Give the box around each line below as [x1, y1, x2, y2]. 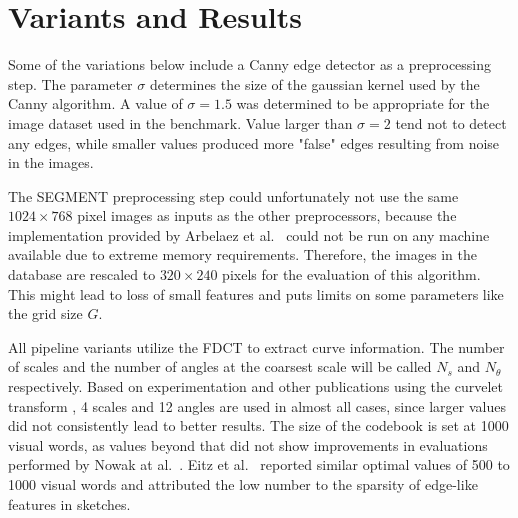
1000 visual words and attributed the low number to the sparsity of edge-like [8, 474, 478, 494]
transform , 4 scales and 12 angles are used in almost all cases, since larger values [8, 395, 506, 416]
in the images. [8, 152, 94, 173]
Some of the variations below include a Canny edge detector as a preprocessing [8, 54, 492, 75]
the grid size [8, 303, 83, 324]
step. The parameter [8, 73, 133, 94]
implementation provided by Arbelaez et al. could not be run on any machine [8, 224, 490, 245]
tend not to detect [395, 112, 507, 133]
